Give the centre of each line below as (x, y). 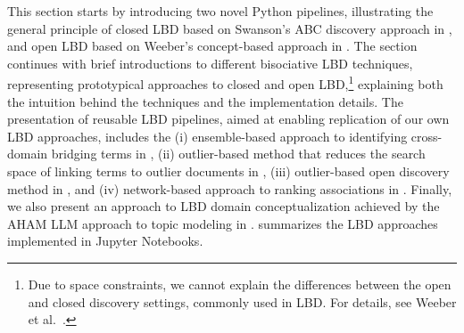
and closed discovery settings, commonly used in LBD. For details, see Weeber (242, 301)
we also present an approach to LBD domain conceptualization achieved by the (224, 206)
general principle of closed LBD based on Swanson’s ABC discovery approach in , (230, 28)
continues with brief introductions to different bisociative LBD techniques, (210, 63)
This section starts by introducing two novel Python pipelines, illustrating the (220, 11)
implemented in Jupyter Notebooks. (105, 241)
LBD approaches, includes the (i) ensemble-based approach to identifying (207, 136)
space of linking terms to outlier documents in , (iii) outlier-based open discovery (228, 171)
